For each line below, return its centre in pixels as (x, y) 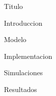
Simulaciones (24, 72)
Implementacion (28, 56)
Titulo (14, 6)
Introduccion (23, 23)
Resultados (21, 89)
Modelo (15, 39)
